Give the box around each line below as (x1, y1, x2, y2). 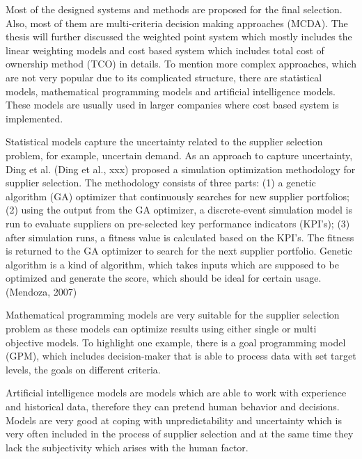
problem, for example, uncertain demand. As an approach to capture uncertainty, (6, 147, 353, 162)
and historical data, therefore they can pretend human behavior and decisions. (6, 399, 340, 414)
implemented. (6, 111, 63, 125)
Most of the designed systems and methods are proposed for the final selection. (6, 2, 343, 16)
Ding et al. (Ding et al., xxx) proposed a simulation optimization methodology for (6, 161, 356, 176)
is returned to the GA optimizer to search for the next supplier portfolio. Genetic (6, 243, 352, 258)
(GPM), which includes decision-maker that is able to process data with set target (6, 348, 356, 363)
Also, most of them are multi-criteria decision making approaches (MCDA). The (6, 15, 348, 30)
